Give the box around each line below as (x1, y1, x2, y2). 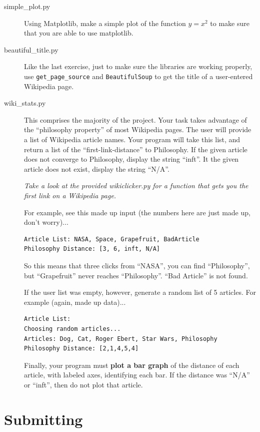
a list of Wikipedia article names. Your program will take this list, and (24, 134, 240, 144)
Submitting (4, 408, 83, 429)
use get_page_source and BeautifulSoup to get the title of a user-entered (24, 71, 253, 81)
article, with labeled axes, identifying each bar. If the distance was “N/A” (24, 369, 250, 380)
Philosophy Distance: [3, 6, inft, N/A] (24, 245, 160, 253)
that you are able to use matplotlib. (24, 28, 133, 38)
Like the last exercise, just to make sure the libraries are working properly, (24, 61, 252, 72)
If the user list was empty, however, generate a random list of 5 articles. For (24, 287, 256, 297)
